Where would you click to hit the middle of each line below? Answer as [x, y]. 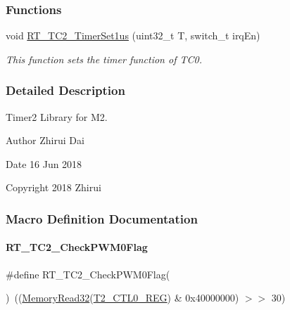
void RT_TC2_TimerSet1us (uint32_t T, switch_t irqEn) [133, 35]
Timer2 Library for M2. [57, 116]
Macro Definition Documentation [102, 218]
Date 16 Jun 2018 [44, 163]
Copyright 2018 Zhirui [53, 187]
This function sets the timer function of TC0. [104, 59]
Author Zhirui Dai [45, 140]
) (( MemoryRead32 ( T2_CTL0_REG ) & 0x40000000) [122, 298]
